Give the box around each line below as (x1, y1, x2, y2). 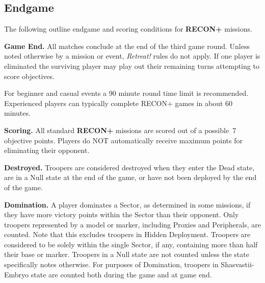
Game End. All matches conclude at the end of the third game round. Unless (4, 40, 250, 51)
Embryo (4, 269, 29, 279)
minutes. (4, 108, 31, 118)
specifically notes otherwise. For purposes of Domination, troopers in (4, 259, 219, 270)
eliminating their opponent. (4, 145, 90, 156)
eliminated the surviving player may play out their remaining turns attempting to (4, 60, 259, 71)
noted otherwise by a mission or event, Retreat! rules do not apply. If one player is (4, 50, 260, 61)
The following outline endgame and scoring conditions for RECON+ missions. (4, 23, 252, 34)
